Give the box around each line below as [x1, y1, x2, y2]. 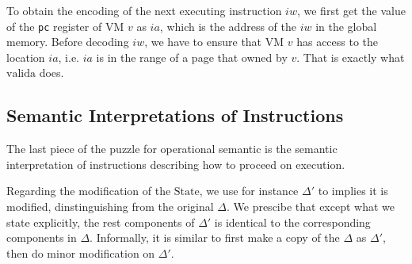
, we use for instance [199, 182, 299, 199]
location [6, 48, 45, 65]
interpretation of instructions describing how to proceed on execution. [6, 155, 345, 172]
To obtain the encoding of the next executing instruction [6, 2, 282, 18]
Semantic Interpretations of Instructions [6, 103, 344, 128]
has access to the [296, 33, 379, 50]
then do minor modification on [6, 244, 155, 261]
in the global [315, 17, 377, 34]
